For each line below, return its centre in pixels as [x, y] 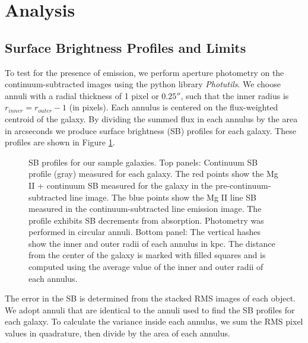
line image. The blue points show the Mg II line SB [163, 197]
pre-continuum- [243, 185]
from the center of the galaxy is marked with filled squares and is [147, 255]
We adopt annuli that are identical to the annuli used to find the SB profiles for [150, 309]
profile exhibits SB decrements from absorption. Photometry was [146, 220]
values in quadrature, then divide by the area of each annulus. [118, 333]
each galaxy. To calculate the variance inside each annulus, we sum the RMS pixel [154, 321]
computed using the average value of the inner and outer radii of [146, 267]
